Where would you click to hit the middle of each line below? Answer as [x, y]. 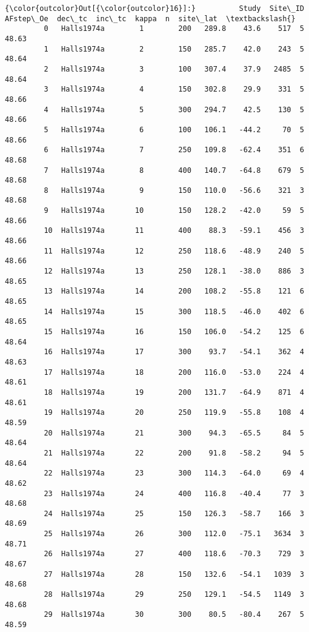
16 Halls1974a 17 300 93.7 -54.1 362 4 [174, 352]
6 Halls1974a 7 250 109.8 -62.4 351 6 [174, 150]
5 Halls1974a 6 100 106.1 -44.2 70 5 [174, 129]
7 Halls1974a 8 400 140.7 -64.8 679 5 [174, 170]
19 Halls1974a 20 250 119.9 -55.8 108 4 [174, 413]
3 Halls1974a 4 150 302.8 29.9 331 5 [174, 89]
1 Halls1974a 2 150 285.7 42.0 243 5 [174, 49]
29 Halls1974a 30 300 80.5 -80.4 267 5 [174, 615]
